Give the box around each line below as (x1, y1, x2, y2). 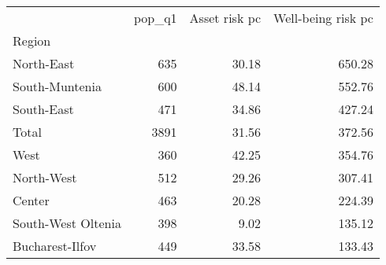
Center (13, 191, 50, 209)
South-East (13, 100, 74, 118)
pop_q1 (133, 9, 177, 27)
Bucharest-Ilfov (13, 237, 97, 255)
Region (13, 31, 51, 50)
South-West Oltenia (13, 214, 121, 232)
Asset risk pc (189, 9, 262, 27)
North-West (13, 168, 77, 186)
